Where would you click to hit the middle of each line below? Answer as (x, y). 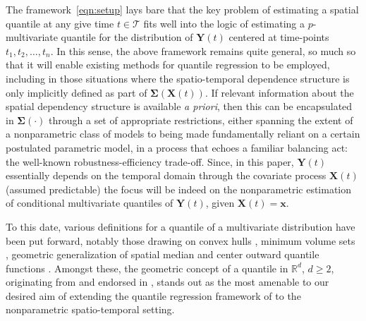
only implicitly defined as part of (77, 92)
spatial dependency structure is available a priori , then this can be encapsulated (179, 106)
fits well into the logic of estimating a (224, 23)
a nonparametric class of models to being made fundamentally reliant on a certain (183, 134)
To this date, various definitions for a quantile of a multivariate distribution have (181, 226)
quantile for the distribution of (127, 37)
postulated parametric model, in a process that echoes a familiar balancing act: (177, 147)
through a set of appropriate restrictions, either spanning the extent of (201, 120)
